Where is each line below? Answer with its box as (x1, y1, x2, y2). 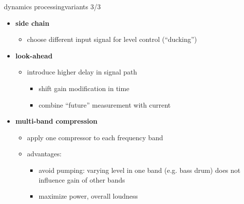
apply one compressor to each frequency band (27, 132, 163, 142)
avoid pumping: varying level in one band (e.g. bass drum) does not (38, 165, 241, 175)
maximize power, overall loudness (38, 191, 138, 201)
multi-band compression (15, 116, 98, 126)
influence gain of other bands (38, 174, 125, 185)
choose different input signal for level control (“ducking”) (27, 34, 197, 44)
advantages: (27, 148, 62, 159)
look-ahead (15, 50, 53, 60)
